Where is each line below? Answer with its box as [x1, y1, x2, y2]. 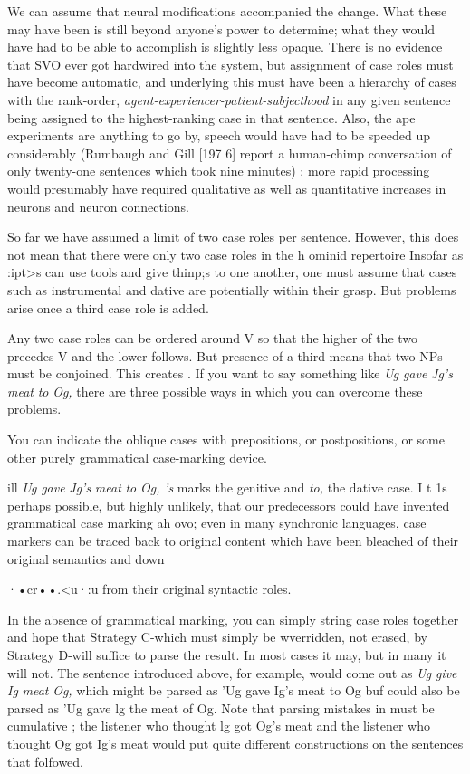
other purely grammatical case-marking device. [7, 447, 267, 466]
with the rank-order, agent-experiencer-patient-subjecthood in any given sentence [7, 90, 451, 109]
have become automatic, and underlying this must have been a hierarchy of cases [7, 72, 456, 91]
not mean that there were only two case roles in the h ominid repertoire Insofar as [7, 244, 464, 263]
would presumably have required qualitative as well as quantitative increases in [7, 178, 446, 197]
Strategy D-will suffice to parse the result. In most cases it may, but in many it [7, 645, 446, 664]
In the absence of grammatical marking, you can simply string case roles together [7, 609, 459, 628]
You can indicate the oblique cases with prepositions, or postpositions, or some [7, 430, 445, 449]
